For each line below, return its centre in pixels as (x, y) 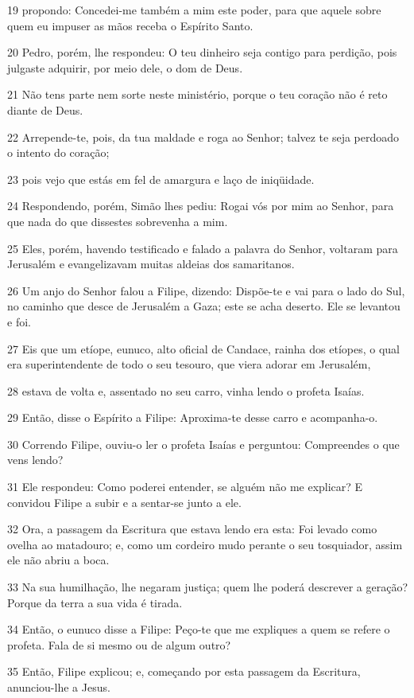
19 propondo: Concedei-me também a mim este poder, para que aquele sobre (194, 10)
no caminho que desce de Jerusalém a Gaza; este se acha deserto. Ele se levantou (204, 306)
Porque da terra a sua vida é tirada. (95, 602)
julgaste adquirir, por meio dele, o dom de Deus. (125, 67)
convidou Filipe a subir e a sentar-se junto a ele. (124, 502)
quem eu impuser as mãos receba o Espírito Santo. (130, 25)
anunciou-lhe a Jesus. (59, 687)
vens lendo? (35, 460)
